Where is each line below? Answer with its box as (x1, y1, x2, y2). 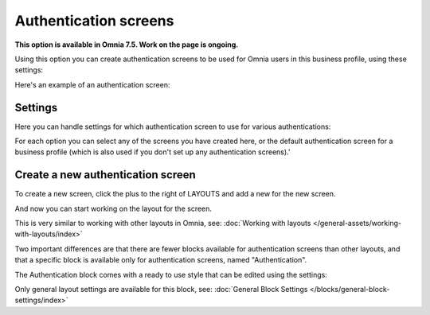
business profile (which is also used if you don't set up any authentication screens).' (14, 147, 291, 157)
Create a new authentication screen (14, 168, 197, 182)
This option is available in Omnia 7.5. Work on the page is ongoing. (14, 40, 239, 49)
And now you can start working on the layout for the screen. (14, 204, 213, 213)
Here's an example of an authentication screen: (14, 80, 170, 89)
